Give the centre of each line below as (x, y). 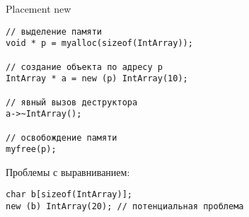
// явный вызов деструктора (72, 102)
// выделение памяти (54, 31)
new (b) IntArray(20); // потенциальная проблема (125, 207)
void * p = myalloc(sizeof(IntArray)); (99, 43)
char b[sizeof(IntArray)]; (69, 195)
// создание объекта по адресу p (84, 67)
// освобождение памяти (62, 137)
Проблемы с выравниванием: (68, 171)
